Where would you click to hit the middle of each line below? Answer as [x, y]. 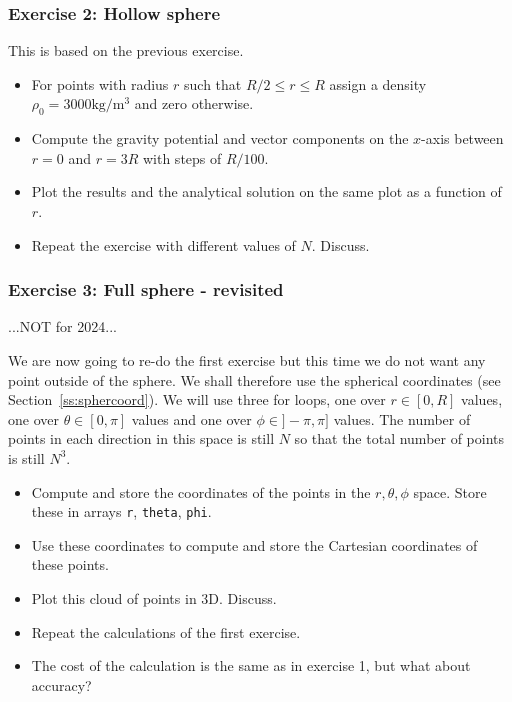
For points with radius [100, 83]
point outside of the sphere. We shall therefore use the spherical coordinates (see [254, 379]
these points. [70, 564]
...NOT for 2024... [62, 326]
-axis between [462, 138]
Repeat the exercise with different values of [163, 244]
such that [213, 83]
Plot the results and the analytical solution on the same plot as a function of [266, 191]
